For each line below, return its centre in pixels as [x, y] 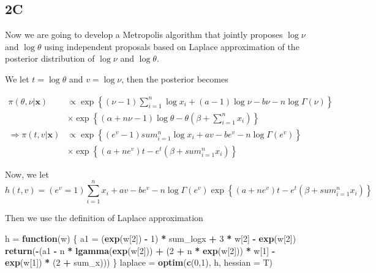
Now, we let [27, 174]
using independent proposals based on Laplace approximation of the [172, 46]
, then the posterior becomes [175, 78]
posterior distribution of [50, 58]
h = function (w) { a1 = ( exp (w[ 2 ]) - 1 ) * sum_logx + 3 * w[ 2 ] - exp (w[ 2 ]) [151, 238]
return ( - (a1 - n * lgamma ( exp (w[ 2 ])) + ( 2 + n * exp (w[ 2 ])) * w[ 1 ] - [140, 250]
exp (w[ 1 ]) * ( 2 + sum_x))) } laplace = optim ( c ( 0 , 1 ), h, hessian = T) [139, 262]
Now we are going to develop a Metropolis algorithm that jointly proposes [144, 35]
